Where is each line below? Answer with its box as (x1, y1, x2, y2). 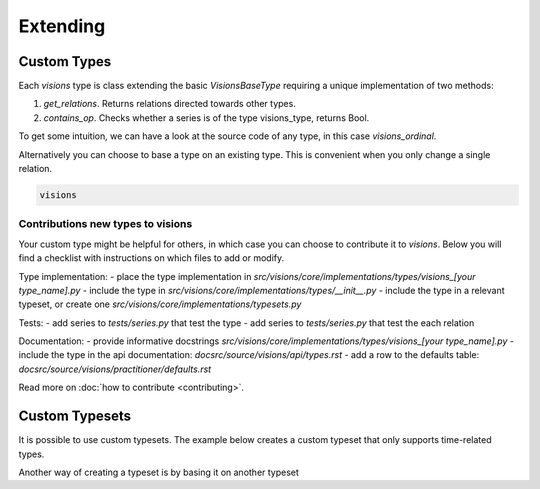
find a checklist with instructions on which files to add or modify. (18, 252, 285, 264)
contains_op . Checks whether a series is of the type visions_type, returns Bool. (43, 111, 370, 124)
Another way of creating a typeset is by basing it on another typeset (18, 466, 300, 478)
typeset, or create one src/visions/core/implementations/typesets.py (18, 298, 302, 310)
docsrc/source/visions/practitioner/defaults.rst (18, 363, 212, 375)
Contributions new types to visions (18, 217, 193, 231)
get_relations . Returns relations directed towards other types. (43, 98, 297, 110)
